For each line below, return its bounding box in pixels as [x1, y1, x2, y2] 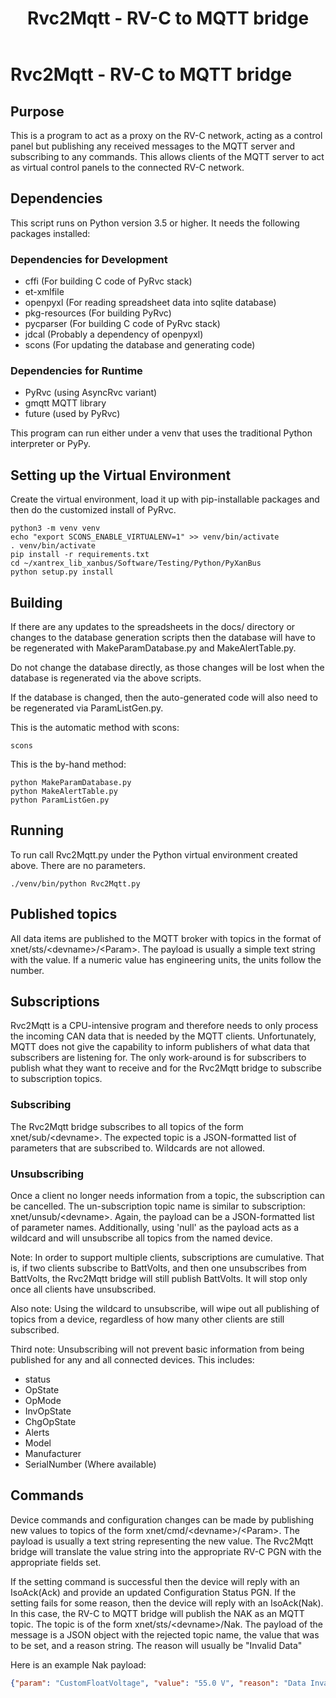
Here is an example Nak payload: [10, 1658, 147, 1671]
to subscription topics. [10, 1073, 103, 1085]
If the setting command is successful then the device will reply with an [10, 1575, 300, 1587]
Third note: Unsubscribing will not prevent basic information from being [10, 1343, 305, 1356]
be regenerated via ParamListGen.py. [10, 702, 164, 714]
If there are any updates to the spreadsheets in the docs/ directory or [10, 621, 296, 633]
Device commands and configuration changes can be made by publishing [10, 1513, 315, 1526]
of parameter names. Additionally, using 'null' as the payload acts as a [10, 1222, 300, 1234]
